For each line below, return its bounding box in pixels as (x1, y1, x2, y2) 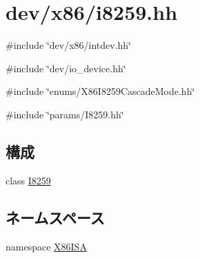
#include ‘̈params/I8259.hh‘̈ (6, 107, 124, 121)
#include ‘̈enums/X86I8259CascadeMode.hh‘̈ (6, 84, 195, 98)
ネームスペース (6, 206, 105, 228)
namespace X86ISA (6, 239, 87, 253)
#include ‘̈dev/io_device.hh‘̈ (6, 61, 126, 75)
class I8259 (6, 173, 51, 187)
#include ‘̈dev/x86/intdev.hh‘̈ (6, 38, 132, 52)
